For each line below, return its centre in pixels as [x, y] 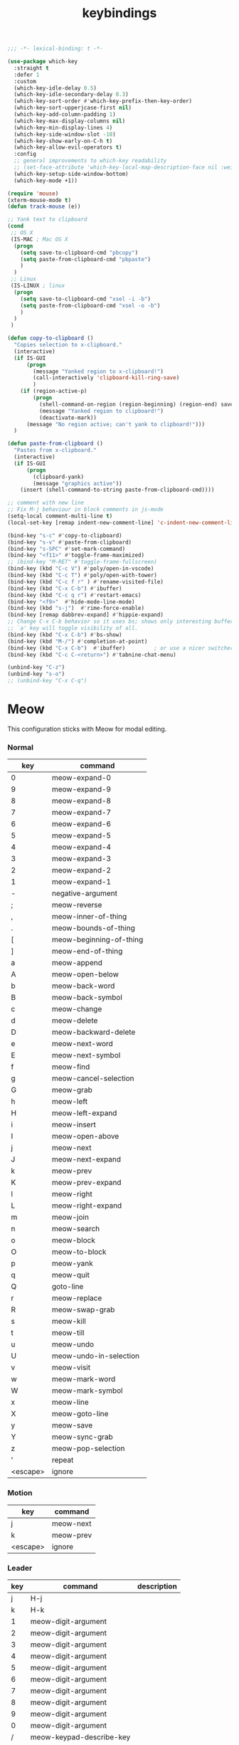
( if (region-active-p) [54, 391]
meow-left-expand [84, 1113]
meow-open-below [85, 974]
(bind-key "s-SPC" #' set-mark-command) [67, 549]
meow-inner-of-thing [89, 917]
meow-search [76, 1229]
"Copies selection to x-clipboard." [68, 345]
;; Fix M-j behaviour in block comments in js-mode [85, 510]
